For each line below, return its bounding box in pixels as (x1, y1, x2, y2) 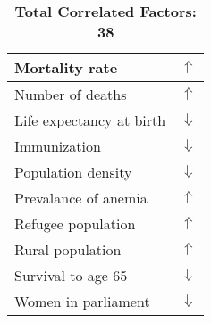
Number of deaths (14, 84, 127, 104)
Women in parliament (14, 291, 150, 311)
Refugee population (14, 213, 136, 234)
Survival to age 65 (14, 265, 128, 286)
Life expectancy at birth (14, 110, 166, 130)
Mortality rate (14, 57, 118, 78)
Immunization (14, 136, 101, 156)
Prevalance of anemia (14, 187, 148, 208)
